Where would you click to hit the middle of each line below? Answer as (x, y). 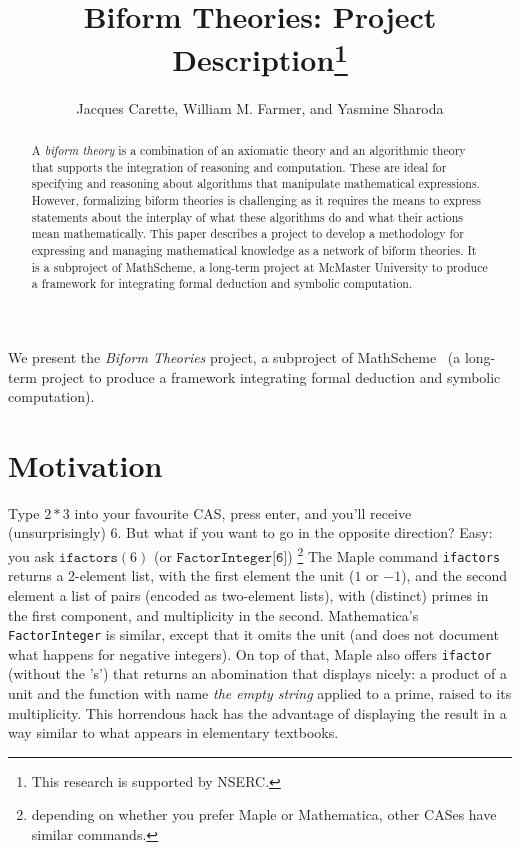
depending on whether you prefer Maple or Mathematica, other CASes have (264, 814)
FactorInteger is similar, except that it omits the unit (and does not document (253, 634)
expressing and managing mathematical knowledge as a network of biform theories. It (254, 249)
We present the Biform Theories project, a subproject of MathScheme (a (234, 356)
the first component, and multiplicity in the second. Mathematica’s (213, 614)
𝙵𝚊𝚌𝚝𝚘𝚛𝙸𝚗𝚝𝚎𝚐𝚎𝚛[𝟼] (232, 557)
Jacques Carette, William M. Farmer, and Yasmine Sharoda (260, 107)
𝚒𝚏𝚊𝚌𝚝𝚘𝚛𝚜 (88, 557)
